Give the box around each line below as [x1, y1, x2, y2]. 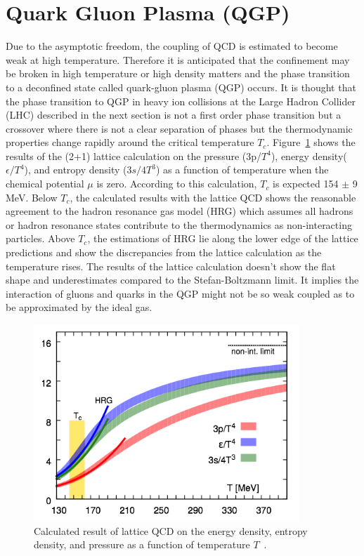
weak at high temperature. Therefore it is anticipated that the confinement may [6, 52, 350, 67]
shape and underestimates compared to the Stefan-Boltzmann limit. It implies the [6, 272, 359, 287]
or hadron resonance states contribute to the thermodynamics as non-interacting [6, 217, 352, 232]
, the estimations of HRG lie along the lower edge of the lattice [87, 231, 358, 246]
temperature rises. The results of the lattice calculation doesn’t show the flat [6, 258, 336, 273]
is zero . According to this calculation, [96, 176, 257, 191]
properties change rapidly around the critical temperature [6, 135, 254, 150]
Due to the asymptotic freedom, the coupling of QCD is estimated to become [6, 39, 338, 53]
